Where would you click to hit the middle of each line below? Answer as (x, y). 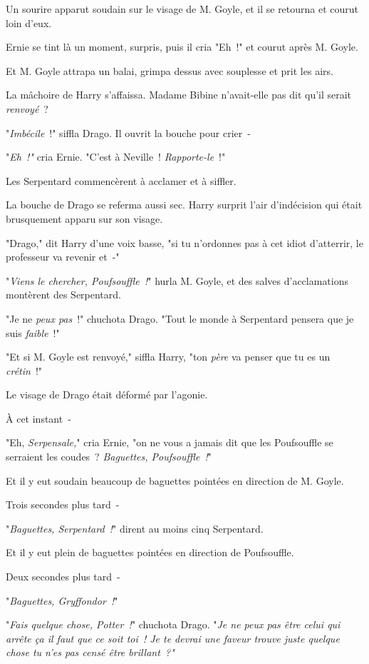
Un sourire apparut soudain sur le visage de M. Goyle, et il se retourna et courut (182, 9)
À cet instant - (38, 418)
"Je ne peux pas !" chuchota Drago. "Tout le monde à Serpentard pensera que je (180, 318)
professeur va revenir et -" (63, 257)
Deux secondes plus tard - (63, 577)
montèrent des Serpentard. (63, 295)
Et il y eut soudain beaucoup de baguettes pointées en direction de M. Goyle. (175, 480)
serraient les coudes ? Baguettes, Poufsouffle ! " (109, 457)
